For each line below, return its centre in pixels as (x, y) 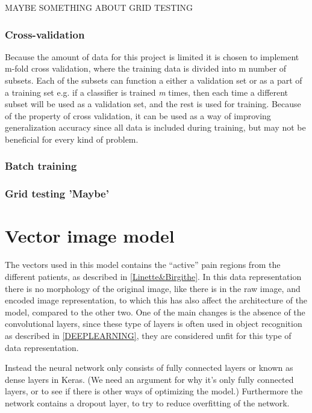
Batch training (41, 166)
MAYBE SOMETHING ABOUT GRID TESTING (99, 7)
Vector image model (90, 236)
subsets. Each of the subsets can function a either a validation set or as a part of (154, 80)
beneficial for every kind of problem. (72, 139)
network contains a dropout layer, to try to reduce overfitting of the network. (147, 402)
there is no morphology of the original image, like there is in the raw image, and (153, 288)
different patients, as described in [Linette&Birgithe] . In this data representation (153, 276)
